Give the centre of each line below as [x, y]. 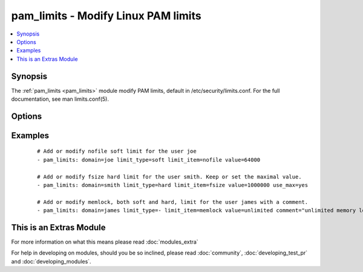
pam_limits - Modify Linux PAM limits [106, 16]
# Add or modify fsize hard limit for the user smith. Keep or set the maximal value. [169, 177]
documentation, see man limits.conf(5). [60, 99]
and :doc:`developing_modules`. [51, 261]
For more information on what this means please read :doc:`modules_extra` [105, 242]
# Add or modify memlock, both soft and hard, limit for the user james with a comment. [173, 202]
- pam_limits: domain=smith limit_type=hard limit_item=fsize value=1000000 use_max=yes [173, 185]
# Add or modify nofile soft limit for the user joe [117, 151]
